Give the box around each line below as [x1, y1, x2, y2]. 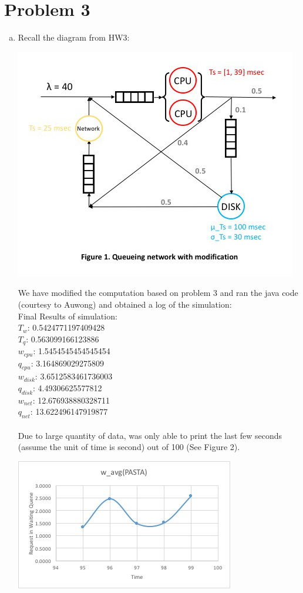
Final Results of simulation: [18, 309, 117, 322]
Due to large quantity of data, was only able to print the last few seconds [18, 429, 282, 441]
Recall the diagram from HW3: [18, 31, 130, 44]
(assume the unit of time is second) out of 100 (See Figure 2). [18, 441, 240, 453]
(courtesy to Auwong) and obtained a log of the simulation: [18, 298, 232, 310]
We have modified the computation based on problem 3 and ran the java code [18, 286, 298, 299]
